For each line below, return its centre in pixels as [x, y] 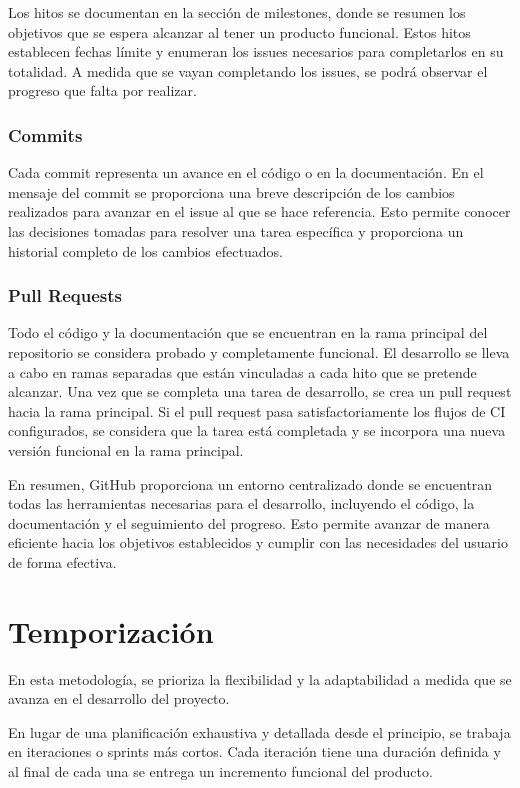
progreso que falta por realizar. [102, 90]
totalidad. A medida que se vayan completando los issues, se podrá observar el [248, 70]
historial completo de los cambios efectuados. [145, 250]
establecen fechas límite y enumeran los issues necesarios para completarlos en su [256, 51]
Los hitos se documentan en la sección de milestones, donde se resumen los [237, 12]
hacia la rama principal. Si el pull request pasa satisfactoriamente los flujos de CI [257, 410]
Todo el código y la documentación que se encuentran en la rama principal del [248, 332]
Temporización [111, 630]
